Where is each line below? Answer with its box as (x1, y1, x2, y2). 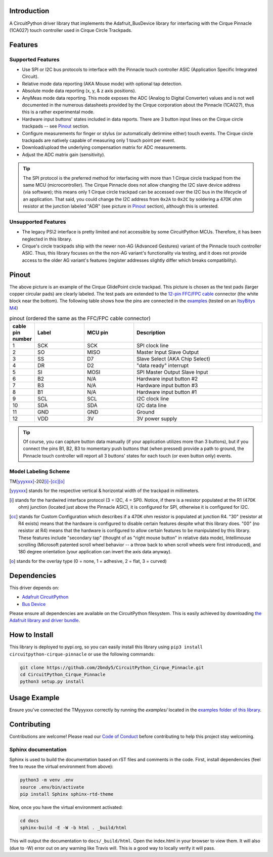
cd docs (20, 818, 39, 824)
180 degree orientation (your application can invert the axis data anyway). (18, 549, 172, 555)
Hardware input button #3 (136, 382, 198, 389)
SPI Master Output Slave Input (136, 369, 208, 376)
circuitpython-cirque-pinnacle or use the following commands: (9, 651, 155, 657)
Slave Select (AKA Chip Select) (136, 355, 211, 362)
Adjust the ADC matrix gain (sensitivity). (22, 151, 106, 157)
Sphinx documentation (9, 746, 67, 753)
